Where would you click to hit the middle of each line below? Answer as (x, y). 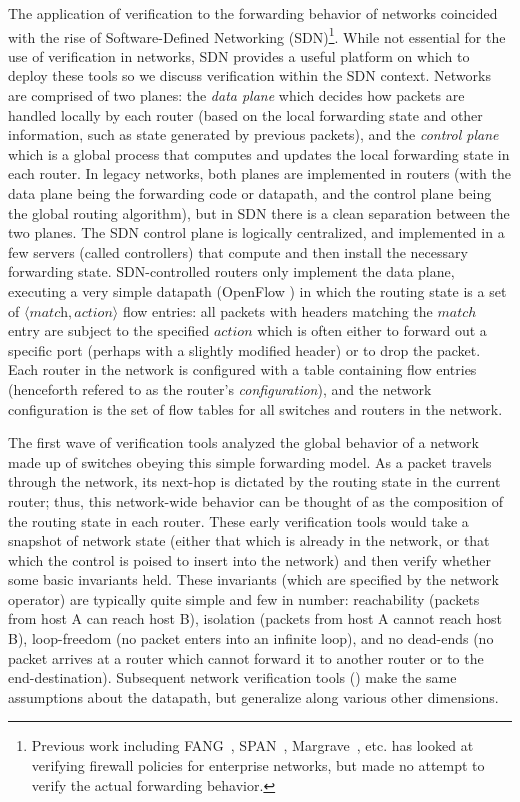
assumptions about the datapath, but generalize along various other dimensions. (253, 696)
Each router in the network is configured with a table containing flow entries (242, 369)
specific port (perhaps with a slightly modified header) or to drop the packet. (244, 349)
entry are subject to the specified (109, 330)
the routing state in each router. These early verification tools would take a (238, 520)
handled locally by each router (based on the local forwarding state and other (245, 114)
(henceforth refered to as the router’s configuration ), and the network (220, 388)
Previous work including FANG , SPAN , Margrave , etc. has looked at (252, 745)
